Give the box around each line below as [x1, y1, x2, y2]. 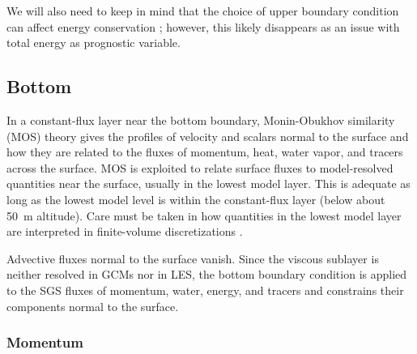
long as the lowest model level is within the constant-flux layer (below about [6, 190, 385, 207]
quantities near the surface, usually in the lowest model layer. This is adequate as [6, 175, 411, 192]
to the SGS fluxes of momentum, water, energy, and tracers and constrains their [6, 281, 404, 298]
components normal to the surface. [6, 297, 179, 314]
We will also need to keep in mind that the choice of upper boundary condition [6, 2, 399, 19]
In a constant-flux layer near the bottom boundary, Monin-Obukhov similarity [6, 111, 395, 128]
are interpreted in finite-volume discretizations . [6, 223, 243, 240]
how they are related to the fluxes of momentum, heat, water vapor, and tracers [6, 143, 403, 160]
